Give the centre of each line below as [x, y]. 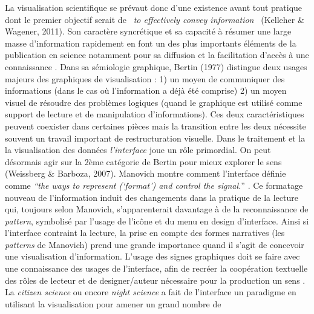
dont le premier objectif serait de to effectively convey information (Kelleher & [155, 19]
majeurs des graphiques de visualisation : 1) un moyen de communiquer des [145, 78]
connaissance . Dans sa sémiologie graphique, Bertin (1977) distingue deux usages [156, 66]
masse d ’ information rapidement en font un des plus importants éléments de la [151, 43]
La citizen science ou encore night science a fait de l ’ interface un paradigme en [151, 292]
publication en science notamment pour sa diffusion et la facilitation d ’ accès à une [157, 55]
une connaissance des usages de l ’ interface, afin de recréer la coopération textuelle [156, 268]
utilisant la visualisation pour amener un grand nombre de [113, 303]
